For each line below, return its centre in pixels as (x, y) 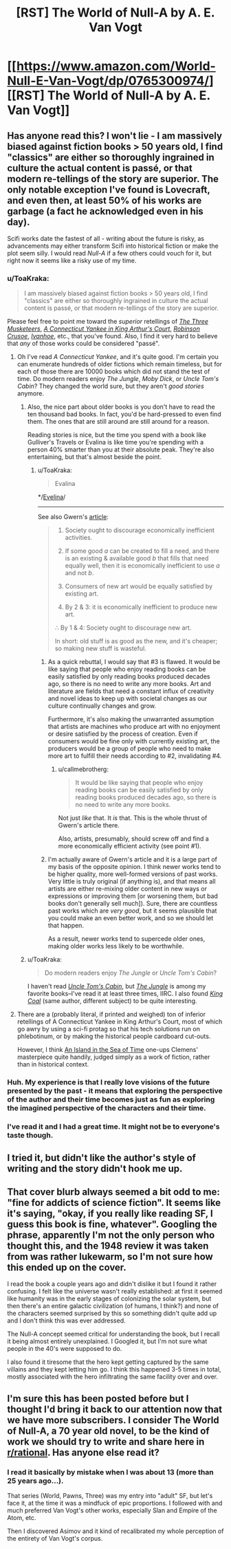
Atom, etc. (22, 1518)
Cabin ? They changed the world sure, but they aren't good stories (110, 386)
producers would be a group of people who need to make (130, 749)
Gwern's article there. (89, 826)
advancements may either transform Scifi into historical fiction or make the (113, 246)
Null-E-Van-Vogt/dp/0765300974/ (108, 81)
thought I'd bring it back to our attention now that (115, 1409)
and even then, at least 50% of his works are (104, 201)
